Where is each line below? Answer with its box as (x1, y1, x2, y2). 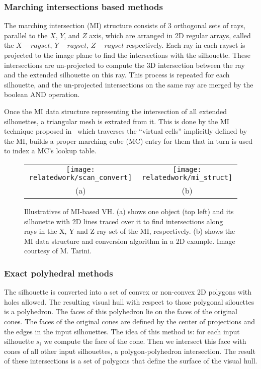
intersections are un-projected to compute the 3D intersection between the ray (4, 59, 245, 70)
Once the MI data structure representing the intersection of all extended (4, 106, 227, 116)
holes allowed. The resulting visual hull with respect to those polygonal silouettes (4, 296, 254, 307)
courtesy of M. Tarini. (24, 245, 92, 256)
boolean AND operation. (4, 89, 80, 100)
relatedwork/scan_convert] (29, 173, 132, 181)
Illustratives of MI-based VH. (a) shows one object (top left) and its (24, 206, 234, 216)
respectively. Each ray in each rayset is (126, 40, 245, 50)
